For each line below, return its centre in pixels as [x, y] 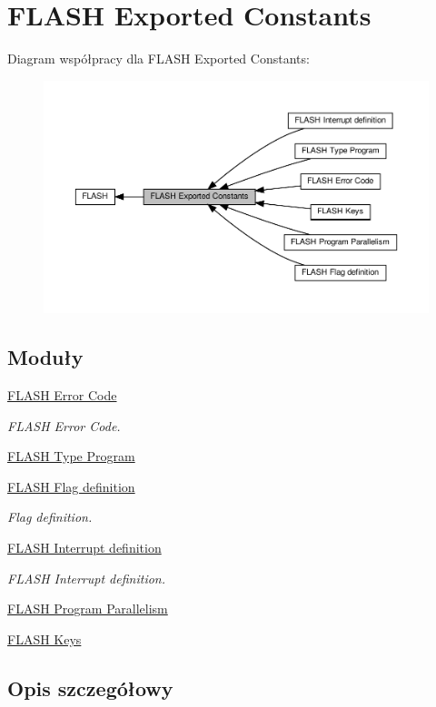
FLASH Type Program [71, 456]
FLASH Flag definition [71, 486]
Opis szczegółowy [90, 687]
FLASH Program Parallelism [88, 609]
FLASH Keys [45, 638]
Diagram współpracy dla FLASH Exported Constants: [159, 59]
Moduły [45, 357]
